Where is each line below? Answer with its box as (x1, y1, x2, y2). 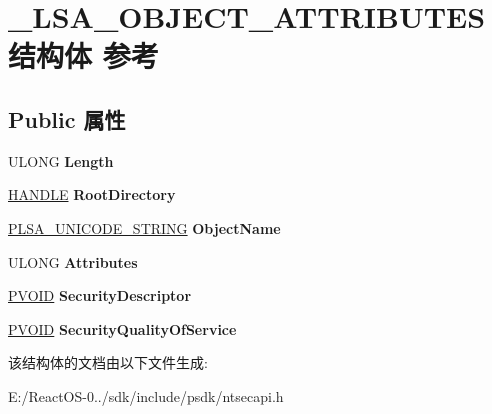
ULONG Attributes (8, 251, 138, 272)
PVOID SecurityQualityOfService (8, 318, 237, 339)
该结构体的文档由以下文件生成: (8, 352, 208, 373)
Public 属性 (8, 103, 126, 134)
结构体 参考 (8, 35, 159, 76)
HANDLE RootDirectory (8, 184, 176, 205)
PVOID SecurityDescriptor (8, 285, 192, 306)
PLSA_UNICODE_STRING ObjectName (8, 217, 281, 238)
